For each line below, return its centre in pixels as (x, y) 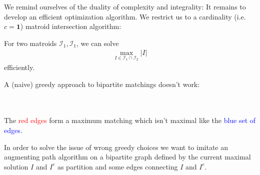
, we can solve (98, 43)
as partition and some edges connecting (117, 166)
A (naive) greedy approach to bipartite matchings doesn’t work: (102, 84)
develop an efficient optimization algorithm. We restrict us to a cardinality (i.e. (125, 16)
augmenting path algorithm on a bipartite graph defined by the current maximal (127, 157)
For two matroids (30, 43)
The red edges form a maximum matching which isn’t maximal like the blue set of (130, 120)
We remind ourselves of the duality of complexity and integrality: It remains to (125, 6)
